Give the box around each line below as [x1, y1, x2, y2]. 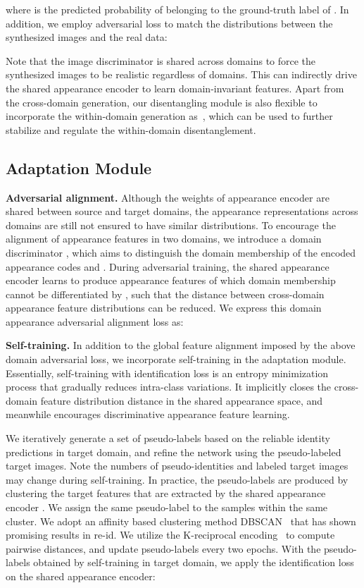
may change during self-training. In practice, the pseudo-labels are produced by [6, 472, 349, 486]
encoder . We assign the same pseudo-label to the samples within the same [6, 500, 328, 515]
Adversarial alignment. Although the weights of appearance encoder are [6, 190, 330, 204]
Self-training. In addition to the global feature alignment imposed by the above [6, 338, 356, 353]
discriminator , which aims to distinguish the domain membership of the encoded [6, 245, 356, 259]
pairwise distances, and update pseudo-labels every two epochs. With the [6, 541, 321, 556]
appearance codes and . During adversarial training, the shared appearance [6, 259, 330, 274]
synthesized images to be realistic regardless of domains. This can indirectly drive [6, 67, 357, 82]
